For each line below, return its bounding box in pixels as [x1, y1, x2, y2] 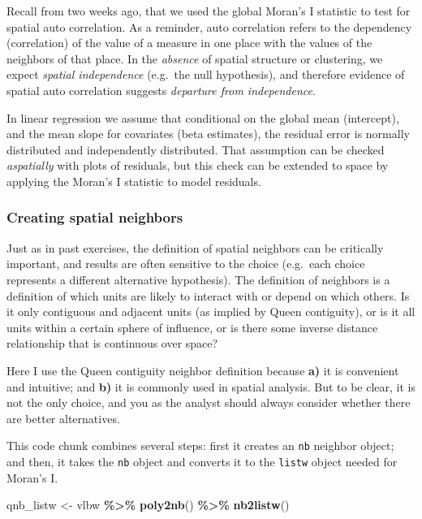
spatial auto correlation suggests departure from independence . [6, 81, 316, 98]
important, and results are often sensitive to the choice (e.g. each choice [6, 255, 365, 272]
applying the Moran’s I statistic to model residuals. [6, 172, 261, 189]
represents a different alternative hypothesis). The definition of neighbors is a [6, 270, 390, 288]
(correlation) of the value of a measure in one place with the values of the [6, 34, 372, 51]
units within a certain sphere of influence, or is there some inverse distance [6, 318, 378, 335]
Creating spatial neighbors [6, 207, 183, 227]
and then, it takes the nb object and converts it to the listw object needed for [6, 452, 398, 469]
